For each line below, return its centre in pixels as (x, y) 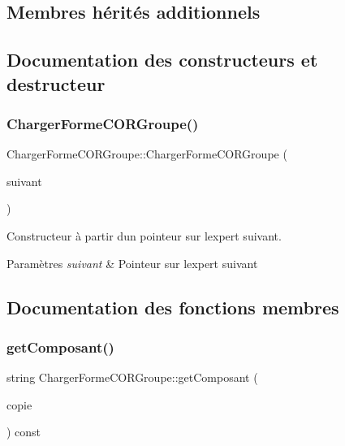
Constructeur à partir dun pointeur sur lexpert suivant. (144, 235)
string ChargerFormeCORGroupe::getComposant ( (132, 377)
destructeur (56, 83)
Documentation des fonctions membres (173, 307)
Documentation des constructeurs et (162, 60)
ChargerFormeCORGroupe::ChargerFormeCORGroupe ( (147, 154)
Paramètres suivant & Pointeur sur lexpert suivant (132, 263)
